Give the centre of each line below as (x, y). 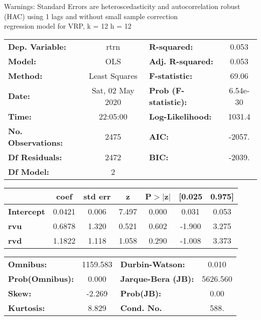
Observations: (36, 142)
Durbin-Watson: (153, 264)
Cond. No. (141, 307)
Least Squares (113, 75)
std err (97, 196)
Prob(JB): (141, 293)
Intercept (27, 211)
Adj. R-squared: (181, 61)
